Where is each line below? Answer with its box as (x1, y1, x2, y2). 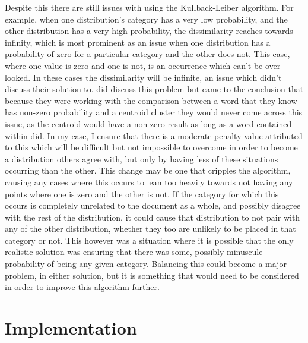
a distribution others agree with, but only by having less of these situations (5, 152, 278, 165)
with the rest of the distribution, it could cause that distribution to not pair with (5, 210, 300, 223)
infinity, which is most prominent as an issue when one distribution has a (5, 36, 271, 48)
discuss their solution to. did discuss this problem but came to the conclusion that (5, 83, 304, 95)
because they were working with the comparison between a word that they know (5, 94, 297, 106)
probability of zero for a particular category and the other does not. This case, (5, 48, 290, 60)
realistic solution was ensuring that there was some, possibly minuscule (5, 246, 263, 258)
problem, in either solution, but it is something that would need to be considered (5, 269, 299, 281)
